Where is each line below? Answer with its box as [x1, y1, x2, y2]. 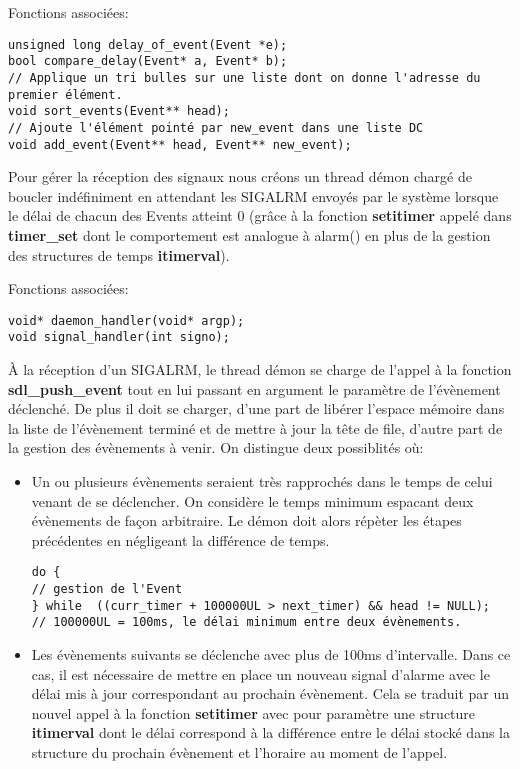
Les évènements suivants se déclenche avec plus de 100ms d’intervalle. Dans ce [31, 644, 511, 665]
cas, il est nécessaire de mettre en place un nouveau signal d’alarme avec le [31, 663, 490, 684]
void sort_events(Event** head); [8, 104, 230, 119]
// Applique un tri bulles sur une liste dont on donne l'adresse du [8, 70, 481, 85]
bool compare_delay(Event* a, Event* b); [8, 54, 288, 69]
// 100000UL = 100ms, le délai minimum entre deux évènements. [31, 615, 462, 630]
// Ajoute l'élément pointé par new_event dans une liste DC [8, 120, 424, 135]
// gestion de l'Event [31, 582, 183, 597]
